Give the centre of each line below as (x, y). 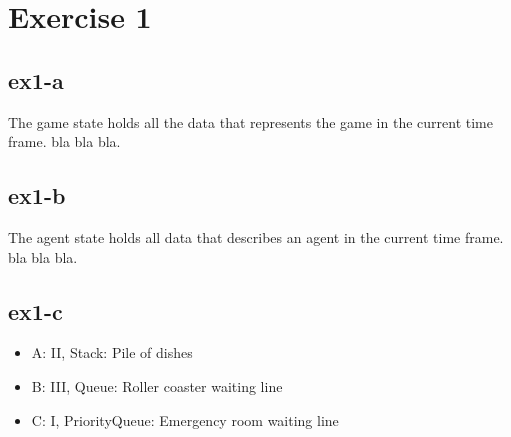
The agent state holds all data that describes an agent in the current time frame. (256, 236)
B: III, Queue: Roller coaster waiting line (157, 385)
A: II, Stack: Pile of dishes (112, 352)
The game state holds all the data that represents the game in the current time (250, 121)
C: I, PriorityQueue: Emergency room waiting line (185, 419)
